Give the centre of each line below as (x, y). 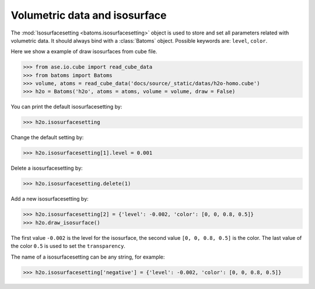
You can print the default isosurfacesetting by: (66, 107)
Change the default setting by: (47, 137)
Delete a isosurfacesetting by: (47, 168)
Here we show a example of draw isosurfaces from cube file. (84, 51)
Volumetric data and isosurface (89, 15)
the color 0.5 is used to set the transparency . (68, 246)
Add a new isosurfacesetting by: (50, 199)
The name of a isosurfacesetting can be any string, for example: (88, 257)
